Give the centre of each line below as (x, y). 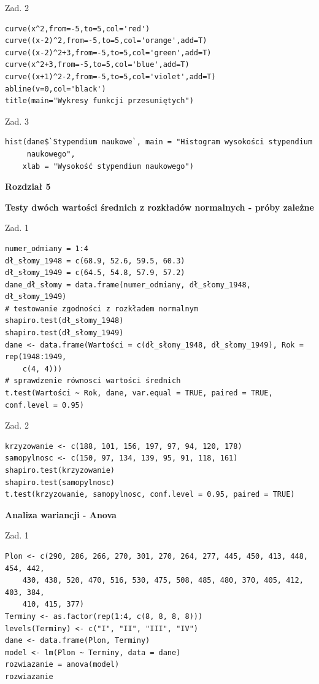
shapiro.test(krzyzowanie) (60, 470)
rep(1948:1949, (36, 357)
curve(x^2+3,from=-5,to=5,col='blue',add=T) (97, 65)
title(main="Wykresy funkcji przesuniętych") (99, 101)
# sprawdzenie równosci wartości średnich (93, 381)
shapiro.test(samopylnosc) (60, 482)
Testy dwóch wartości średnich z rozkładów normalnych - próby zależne (159, 207)
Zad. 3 (17, 121)
